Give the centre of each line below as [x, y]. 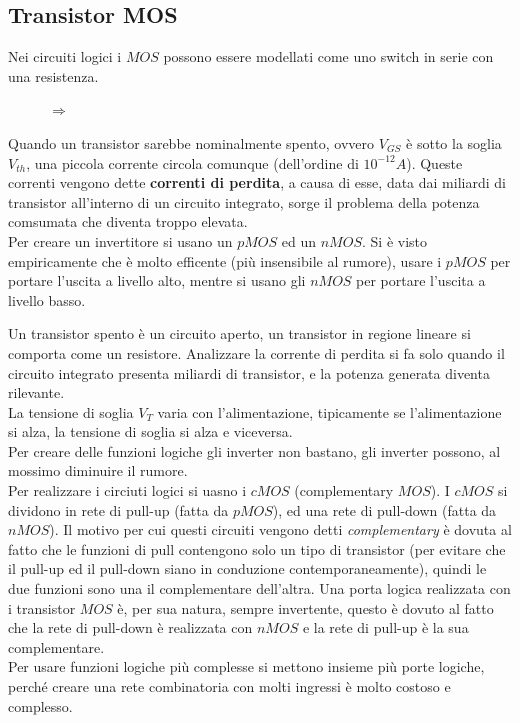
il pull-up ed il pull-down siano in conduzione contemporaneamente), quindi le [247, 568]
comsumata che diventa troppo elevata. [128, 221]
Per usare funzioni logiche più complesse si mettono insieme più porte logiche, [246, 666]
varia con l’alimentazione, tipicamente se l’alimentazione [329, 411]
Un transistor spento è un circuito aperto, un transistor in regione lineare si [239, 333]
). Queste [434, 162]
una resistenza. [53, 75]
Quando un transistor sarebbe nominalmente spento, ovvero [191, 142]
